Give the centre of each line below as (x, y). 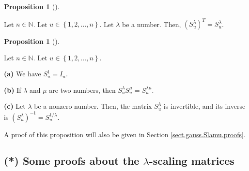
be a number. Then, (151, 24)
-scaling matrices (192, 160)
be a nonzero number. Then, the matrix (93, 106)
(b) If (13, 90)
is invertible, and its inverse (204, 106)
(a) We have (23, 74)
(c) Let (15, 106)
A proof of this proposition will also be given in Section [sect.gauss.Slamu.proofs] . (125, 134)
